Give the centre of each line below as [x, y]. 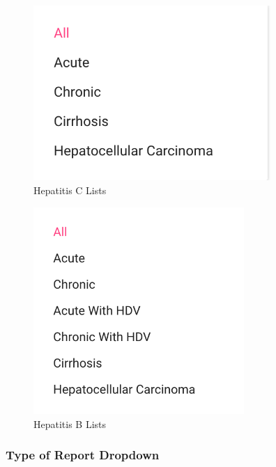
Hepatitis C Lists [70, 190]
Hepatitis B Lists [70, 424]
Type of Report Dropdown [83, 455]
